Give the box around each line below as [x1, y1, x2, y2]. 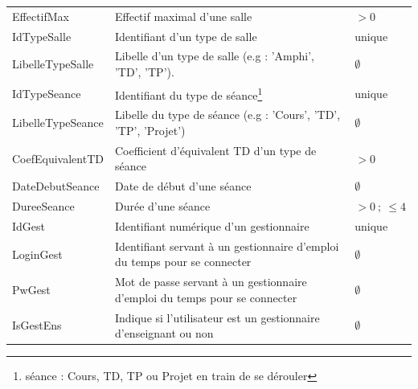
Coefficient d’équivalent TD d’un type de [114, 141, 317, 158]
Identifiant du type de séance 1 [114, 84, 263, 103]
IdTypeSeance [12, 84, 81, 101]
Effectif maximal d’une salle [114, 7, 252, 24]
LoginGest [12, 245, 63, 262]
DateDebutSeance [12, 178, 100, 194]
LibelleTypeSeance [12, 114, 104, 131]
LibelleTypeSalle [12, 55, 94, 72]
